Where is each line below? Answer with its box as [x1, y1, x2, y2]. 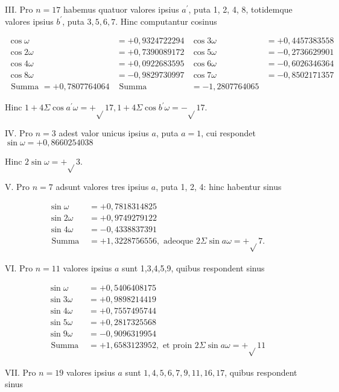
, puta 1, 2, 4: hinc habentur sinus [156, 180, 282, 193]
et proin [162, 341, 192, 350]
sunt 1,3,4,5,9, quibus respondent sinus [122, 261, 265, 274]
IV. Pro [5, 127, 33, 139]
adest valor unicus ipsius [59, 127, 149, 139]
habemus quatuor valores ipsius [63, 3, 179, 15]
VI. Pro [5, 261, 33, 274]
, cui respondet [201, 127, 256, 139]
